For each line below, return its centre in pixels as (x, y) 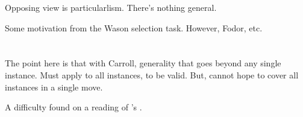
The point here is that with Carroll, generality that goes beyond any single (143, 63)
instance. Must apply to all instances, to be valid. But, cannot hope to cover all (152, 74)
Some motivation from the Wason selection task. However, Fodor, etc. (134, 27)
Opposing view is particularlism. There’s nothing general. (111, 7)
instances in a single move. (54, 87)
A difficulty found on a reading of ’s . (73, 107)
